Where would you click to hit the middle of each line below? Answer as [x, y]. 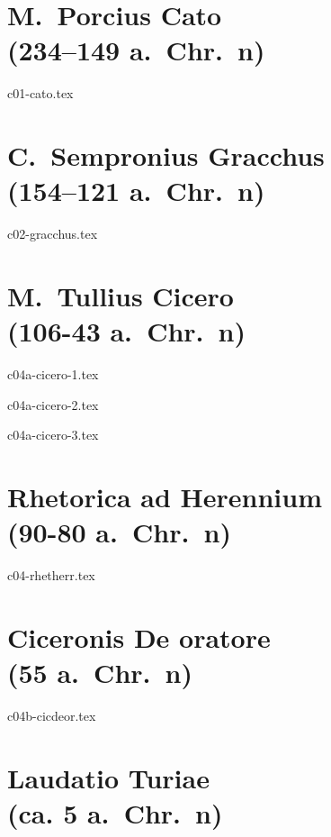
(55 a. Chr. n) [100, 673]
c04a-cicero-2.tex [53, 404]
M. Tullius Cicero [121, 296]
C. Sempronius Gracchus [166, 155]
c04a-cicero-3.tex [53, 435]
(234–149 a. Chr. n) [136, 50]
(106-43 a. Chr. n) [127, 331]
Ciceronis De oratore [139, 637]
